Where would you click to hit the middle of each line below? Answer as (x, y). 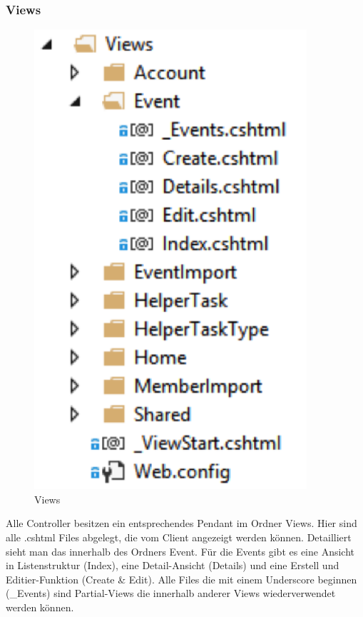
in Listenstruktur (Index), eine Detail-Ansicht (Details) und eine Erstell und (173, 565)
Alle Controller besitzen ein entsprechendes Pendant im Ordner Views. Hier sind (181, 523)
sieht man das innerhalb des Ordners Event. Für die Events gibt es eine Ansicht (180, 551)
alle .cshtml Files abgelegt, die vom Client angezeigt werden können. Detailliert (179, 537)
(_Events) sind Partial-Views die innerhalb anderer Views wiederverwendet (171, 593)
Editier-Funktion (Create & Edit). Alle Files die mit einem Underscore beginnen (181, 579)
